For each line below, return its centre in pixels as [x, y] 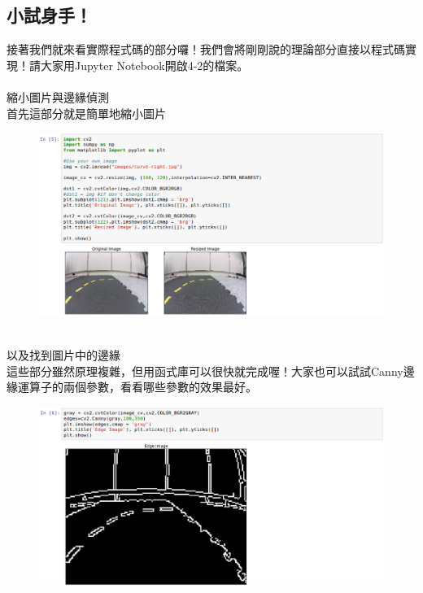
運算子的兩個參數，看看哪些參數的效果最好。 [137, 387]
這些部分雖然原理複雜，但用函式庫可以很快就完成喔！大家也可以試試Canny [205, 371]
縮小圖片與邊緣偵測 [58, 96]
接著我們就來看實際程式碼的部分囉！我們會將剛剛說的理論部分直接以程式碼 [206, 49]
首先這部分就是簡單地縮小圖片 [86, 113]
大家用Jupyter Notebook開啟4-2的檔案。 [144, 65]
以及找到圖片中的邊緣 [63, 355]
